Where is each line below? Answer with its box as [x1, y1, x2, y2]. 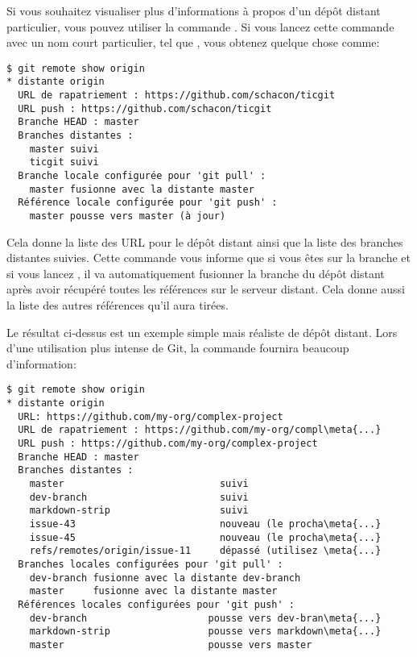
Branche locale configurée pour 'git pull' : [18, 170, 266, 182]
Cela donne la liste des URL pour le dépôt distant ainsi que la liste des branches [6, 233, 403, 250]
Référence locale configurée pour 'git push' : [18, 197, 278, 209]
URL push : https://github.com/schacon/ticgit [18, 102, 272, 114]
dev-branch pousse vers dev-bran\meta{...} [29, 612, 382, 624]
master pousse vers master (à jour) [29, 210, 226, 222]
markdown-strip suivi [29, 505, 249, 517]
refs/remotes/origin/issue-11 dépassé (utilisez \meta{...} [29, 545, 382, 557]
